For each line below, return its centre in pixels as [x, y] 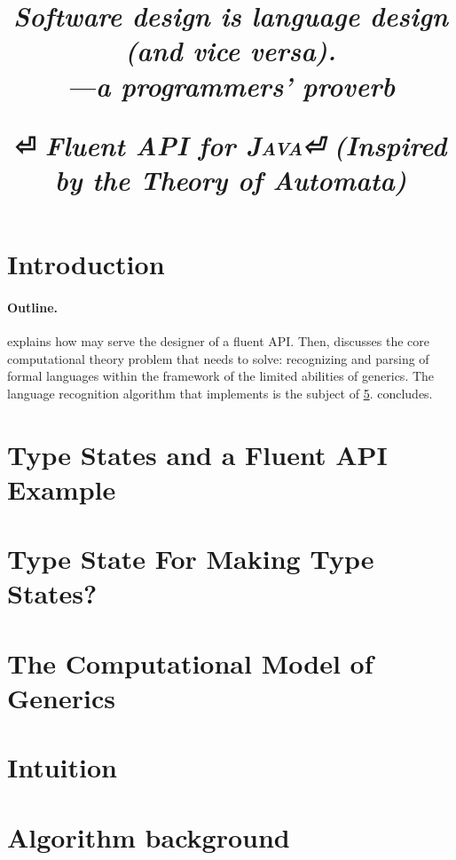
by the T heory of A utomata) [231, 179]
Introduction [86, 264]
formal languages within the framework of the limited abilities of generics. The [221, 376]
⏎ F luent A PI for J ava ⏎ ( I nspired [231, 145]
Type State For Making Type [191, 559]
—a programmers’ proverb [231, 85]
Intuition [62, 767]
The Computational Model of [190, 663]
